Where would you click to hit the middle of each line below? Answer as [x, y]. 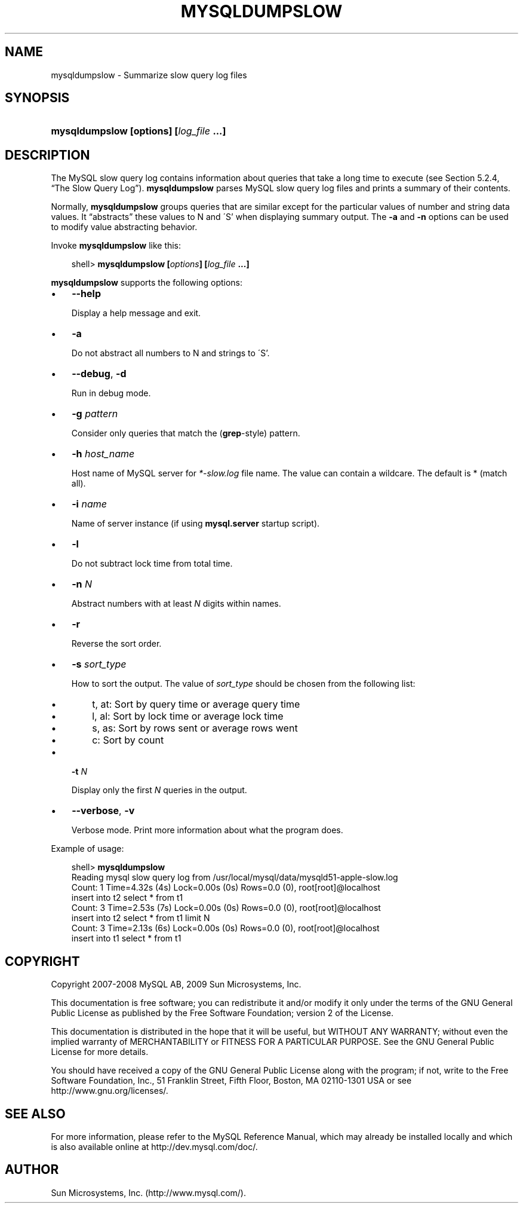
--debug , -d [99, 374]
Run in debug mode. [111, 393]
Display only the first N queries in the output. [159, 790]
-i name [89, 504]
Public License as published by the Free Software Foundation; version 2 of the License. [222, 1013]
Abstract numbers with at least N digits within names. [176, 604]
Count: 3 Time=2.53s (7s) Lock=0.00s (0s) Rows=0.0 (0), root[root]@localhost [226, 908]
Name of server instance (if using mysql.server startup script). [196, 524]
